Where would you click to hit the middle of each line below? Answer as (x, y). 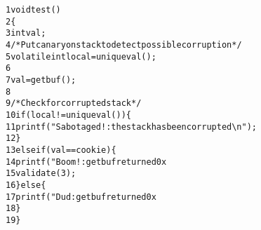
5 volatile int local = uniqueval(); (81, 56)
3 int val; (26, 33)
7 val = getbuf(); (41, 80)
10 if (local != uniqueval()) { (69, 115)
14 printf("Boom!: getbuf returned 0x (86, 162)
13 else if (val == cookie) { (61, 150)
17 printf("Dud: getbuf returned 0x (81, 197)
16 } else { (26, 185)
